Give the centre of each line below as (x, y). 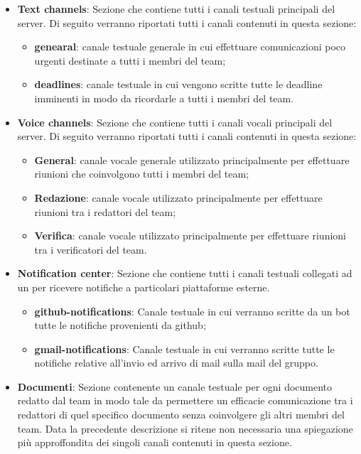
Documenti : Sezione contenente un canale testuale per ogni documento (175, 386)
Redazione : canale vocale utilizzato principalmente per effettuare (178, 197)
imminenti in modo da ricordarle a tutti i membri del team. (164, 98)
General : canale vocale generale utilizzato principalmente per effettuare (192, 160)
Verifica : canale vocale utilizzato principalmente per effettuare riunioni (190, 236)
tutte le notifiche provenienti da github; (120, 325)
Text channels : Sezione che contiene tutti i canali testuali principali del (176, 9)
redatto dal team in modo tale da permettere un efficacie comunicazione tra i (185, 400)
